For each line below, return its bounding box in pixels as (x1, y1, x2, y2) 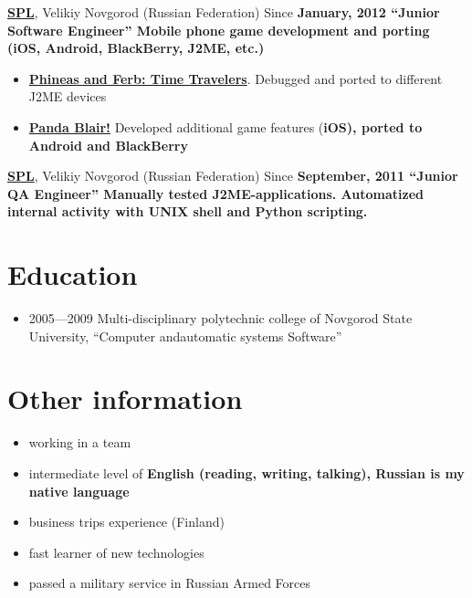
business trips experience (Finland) (28, 512, 225, 531)
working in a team (28, 433, 131, 452)
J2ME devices (28, 87, 107, 106)
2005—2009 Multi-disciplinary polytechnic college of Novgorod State (28, 309, 413, 328)
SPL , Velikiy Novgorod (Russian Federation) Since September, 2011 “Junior (7, 166, 458, 185)
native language (28, 481, 130, 500)
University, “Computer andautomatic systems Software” (28, 326, 342, 345)
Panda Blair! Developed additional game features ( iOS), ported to (28, 117, 423, 136)
